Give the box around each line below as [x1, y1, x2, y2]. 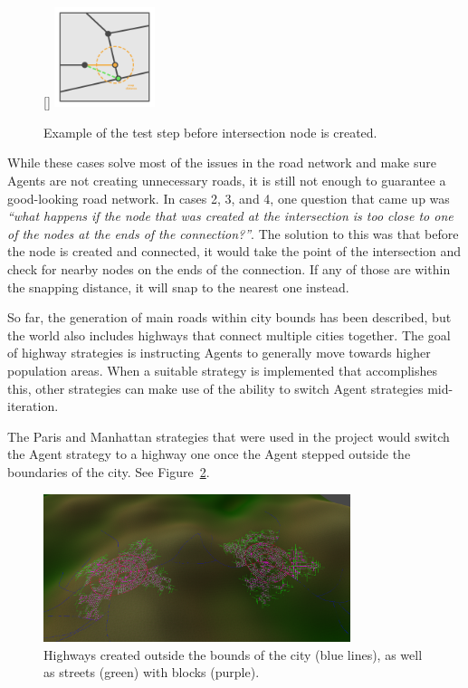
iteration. [7, 397, 59, 416]
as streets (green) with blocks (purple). [43, 663, 260, 682]
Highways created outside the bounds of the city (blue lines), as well [43, 645, 423, 664]
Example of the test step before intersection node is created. [43, 122, 377, 141]
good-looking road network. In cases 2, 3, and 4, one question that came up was [7, 188, 450, 207]
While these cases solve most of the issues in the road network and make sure [7, 153, 436, 172]
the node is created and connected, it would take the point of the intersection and [7, 242, 462, 261]
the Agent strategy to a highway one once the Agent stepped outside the [7, 444, 411, 463]
